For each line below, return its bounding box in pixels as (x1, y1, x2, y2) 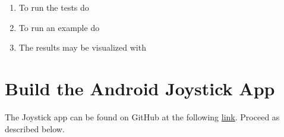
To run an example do (18, 21, 100, 33)
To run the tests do (18, 1, 89, 13)
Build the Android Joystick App (5, 76, 275, 100)
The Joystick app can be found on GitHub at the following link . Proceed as (5, 110, 280, 123)
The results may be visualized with (18, 41, 146, 54)
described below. (5, 122, 65, 135)
